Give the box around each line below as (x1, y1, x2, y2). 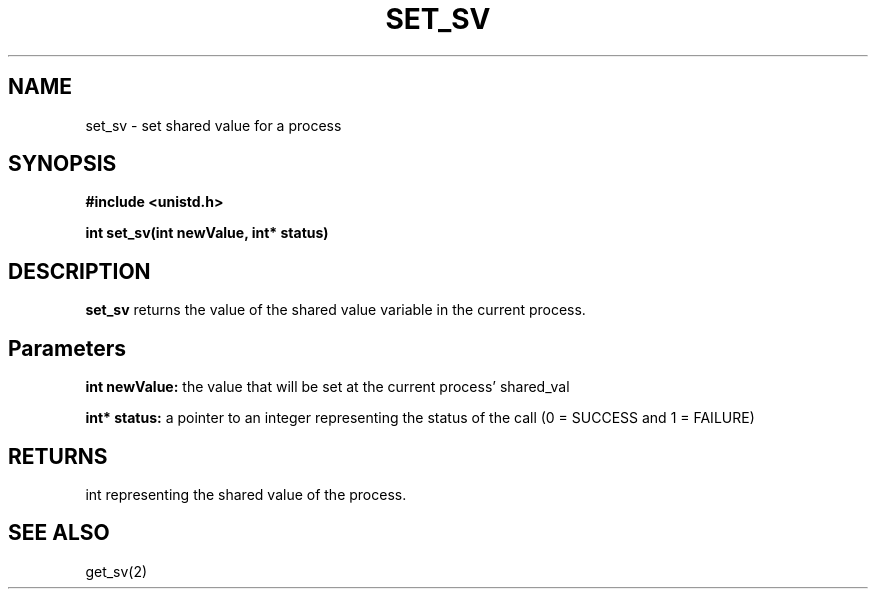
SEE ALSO (8, 520, 110, 546)
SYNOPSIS (8, 151, 117, 177)
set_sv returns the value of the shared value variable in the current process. (85, 301, 586, 319)
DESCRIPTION (8, 258, 151, 284)
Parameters (8, 335, 126, 361)
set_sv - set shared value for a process (85, 116, 342, 134)
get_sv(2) (85, 562, 148, 580)
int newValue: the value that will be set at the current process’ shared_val (85, 378, 570, 396)
